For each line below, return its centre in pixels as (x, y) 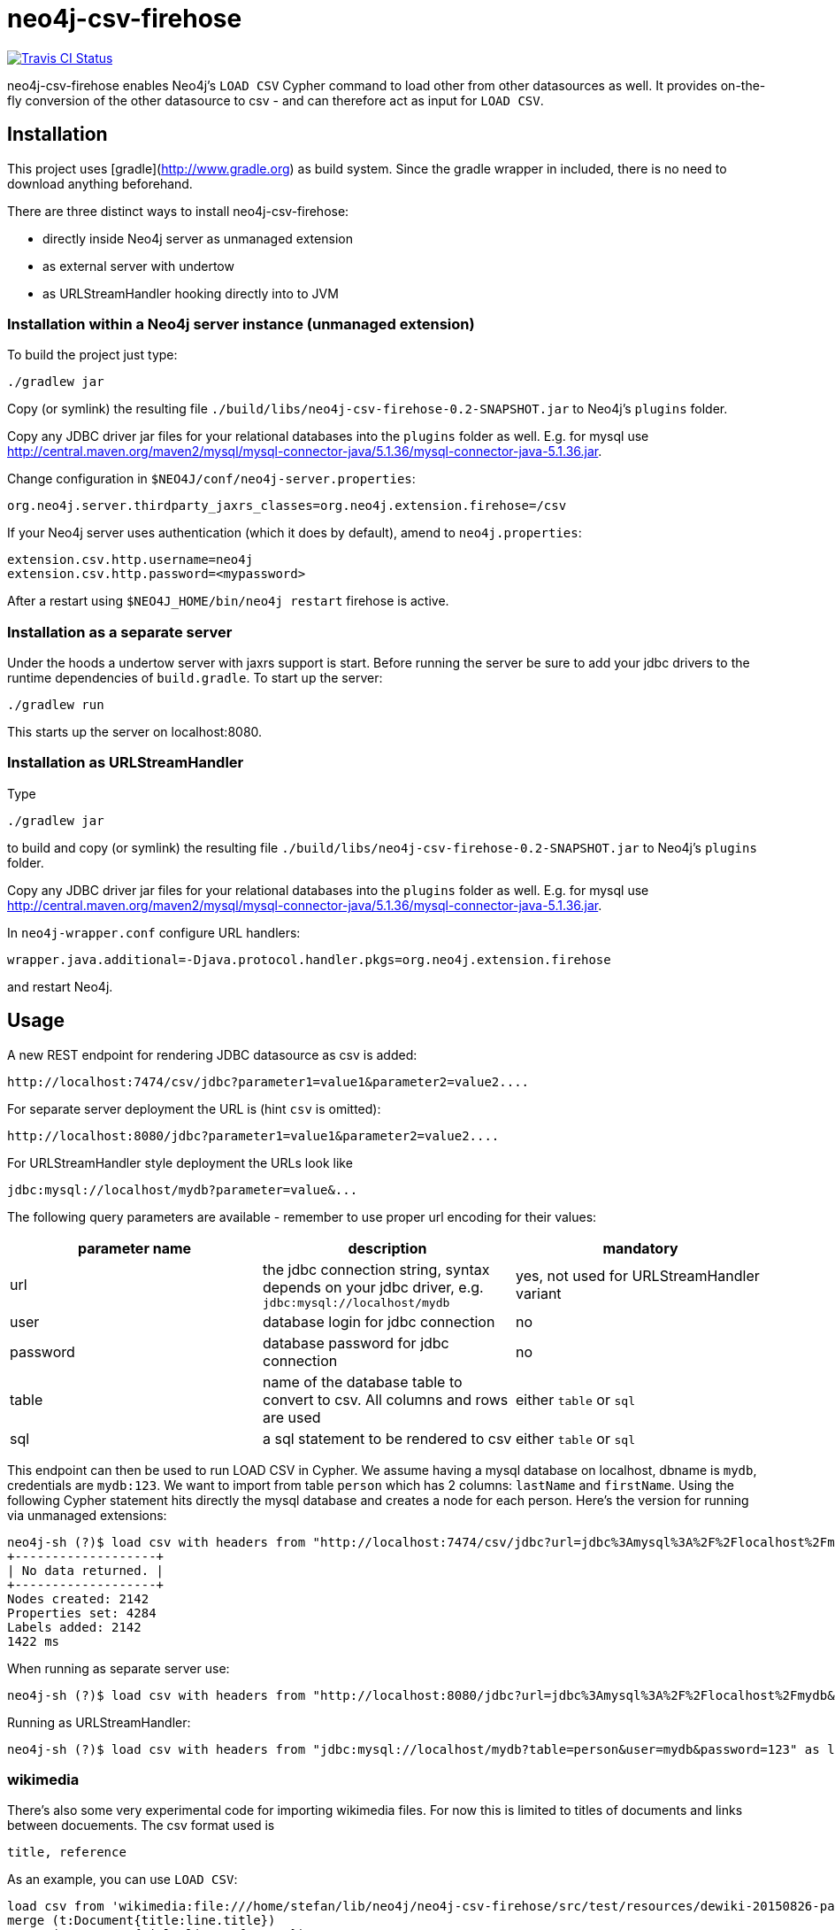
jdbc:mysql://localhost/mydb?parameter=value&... (183, 1189)
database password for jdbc (356, 1343)
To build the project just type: (92, 355)
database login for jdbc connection (379, 1321)
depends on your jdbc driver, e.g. (373, 1287)
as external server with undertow (138, 266)
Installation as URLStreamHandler (126, 763)
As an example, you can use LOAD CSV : (123, 1880)
